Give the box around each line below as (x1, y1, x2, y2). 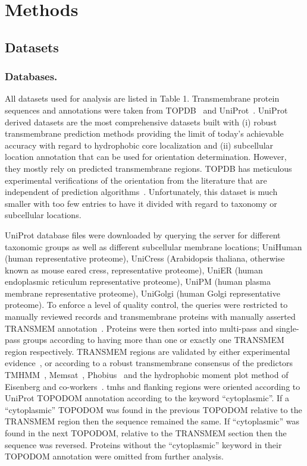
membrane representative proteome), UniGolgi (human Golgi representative (5, 286, 280, 299)
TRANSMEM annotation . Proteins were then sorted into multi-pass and (5, 322, 273, 334)
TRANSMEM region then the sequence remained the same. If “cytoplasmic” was (5, 415, 299, 427)
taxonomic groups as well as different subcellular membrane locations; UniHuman (5, 240, 302, 253)
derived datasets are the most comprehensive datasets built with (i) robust (5, 115, 277, 128)
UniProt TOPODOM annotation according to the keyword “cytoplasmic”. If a (5, 392, 289, 404)
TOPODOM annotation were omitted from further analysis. (5, 450, 224, 462)
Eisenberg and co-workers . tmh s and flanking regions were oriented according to (5, 380, 300, 392)
